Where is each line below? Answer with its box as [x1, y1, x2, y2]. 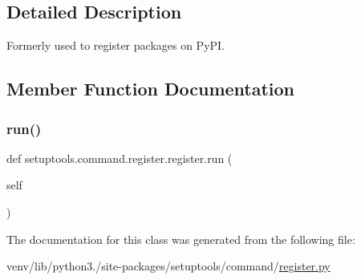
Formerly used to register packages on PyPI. [6, 37, 225, 54]
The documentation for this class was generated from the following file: [6, 230, 355, 247]
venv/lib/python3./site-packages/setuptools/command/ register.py [6, 258, 331, 274]
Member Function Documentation [6, 76, 295, 101]
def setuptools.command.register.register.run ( [6, 149, 233, 166]
